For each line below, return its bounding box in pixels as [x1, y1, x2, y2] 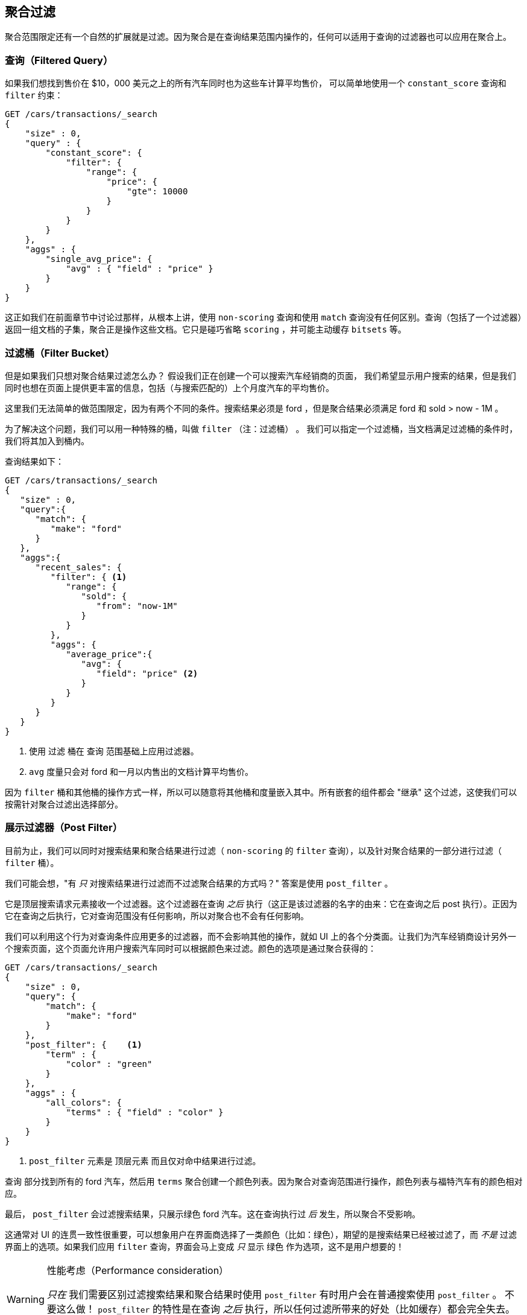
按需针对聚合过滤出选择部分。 [5, 798, 123, 809]
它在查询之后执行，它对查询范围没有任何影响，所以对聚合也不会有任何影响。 [5, 910, 309, 921]
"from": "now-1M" [96, 600, 178, 611]
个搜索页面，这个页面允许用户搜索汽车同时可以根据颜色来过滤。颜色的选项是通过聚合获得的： [5, 943, 376, 954]
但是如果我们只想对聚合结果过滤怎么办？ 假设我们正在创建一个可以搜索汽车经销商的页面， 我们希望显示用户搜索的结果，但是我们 [5, 370, 516, 381]
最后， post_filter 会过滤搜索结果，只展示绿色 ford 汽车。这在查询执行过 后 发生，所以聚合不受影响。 [5, 1208, 421, 1219]
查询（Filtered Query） [5, 54, 113, 66]
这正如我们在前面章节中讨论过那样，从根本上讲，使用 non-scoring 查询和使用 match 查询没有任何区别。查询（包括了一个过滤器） [5, 312, 522, 323]
